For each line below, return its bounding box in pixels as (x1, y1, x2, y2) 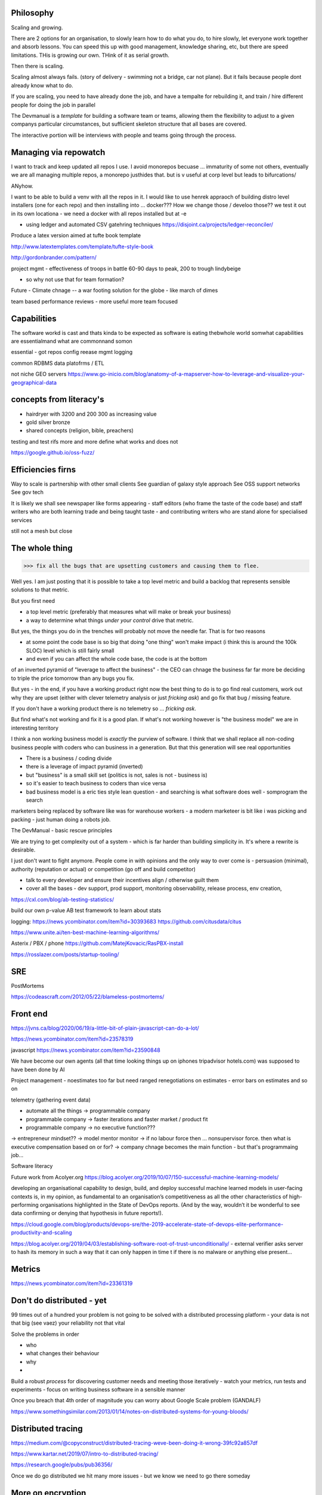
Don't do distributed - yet (11, 1295, 107, 1305)
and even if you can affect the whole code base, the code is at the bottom (26, 655, 208, 663)
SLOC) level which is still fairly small (26, 646, 114, 654)
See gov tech (11, 489, 44, 496)
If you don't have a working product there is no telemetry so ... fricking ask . (11, 705, 197, 712)
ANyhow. (11, 182, 34, 190)
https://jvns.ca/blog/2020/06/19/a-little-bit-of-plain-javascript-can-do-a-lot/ (11, 1024, 199, 1032)
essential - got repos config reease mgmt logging (11, 349, 133, 356)
